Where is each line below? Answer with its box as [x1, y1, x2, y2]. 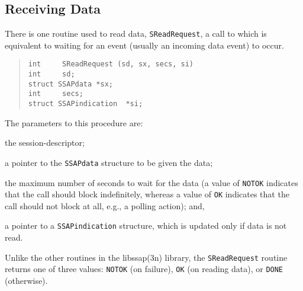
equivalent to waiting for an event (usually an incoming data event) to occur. [5, 39, 284, 51]
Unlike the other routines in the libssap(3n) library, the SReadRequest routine [5, 251, 288, 263]
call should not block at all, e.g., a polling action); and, [5, 199, 205, 212]
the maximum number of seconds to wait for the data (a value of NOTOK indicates [5, 176, 298, 188]
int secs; [28, 89, 83, 98]
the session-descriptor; [5, 136, 85, 149]
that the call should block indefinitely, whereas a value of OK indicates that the [5, 188, 289, 200]
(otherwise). [5, 274, 48, 287]
